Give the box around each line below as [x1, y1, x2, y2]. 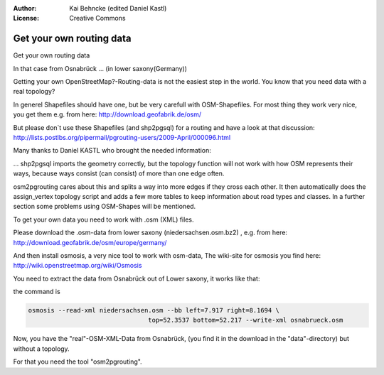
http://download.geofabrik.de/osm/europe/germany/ [13, 238, 167, 246]
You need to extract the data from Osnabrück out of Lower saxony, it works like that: [13, 274, 260, 283]
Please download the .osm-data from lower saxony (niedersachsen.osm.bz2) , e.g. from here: [13, 228, 288, 237]
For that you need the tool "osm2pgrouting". [13, 357, 142, 366]
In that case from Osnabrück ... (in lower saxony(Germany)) [13, 64, 188, 72]
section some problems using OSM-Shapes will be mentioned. [13, 202, 196, 211]
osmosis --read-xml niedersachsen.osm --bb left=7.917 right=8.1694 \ [28, 306, 280, 315]
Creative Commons [69, 14, 126, 23]
